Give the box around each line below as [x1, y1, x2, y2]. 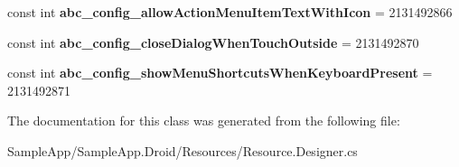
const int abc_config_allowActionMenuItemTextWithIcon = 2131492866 [7, 3, 453, 21]
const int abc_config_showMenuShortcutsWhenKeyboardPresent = [7, 63, 433, 82]
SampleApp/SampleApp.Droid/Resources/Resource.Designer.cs [7, 141, 358, 160]
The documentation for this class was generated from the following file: [7, 111, 400, 130]
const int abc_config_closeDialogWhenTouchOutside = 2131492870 [7, 32, 419, 51]
